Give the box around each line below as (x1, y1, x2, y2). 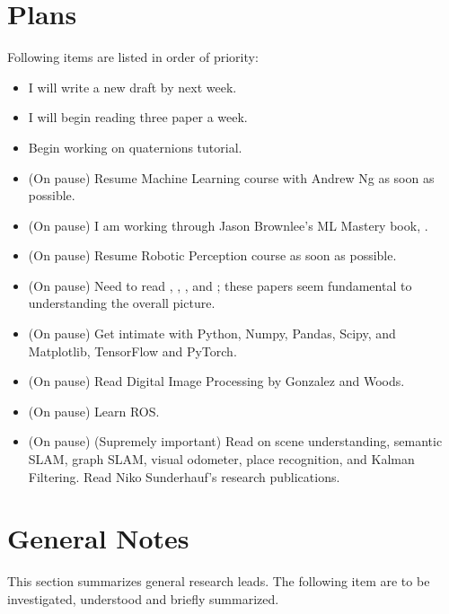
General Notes (7, 520, 189, 557)
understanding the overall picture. (28, 294, 216, 312)
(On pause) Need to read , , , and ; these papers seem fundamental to (28, 276, 412, 294)
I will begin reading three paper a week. (28, 108, 248, 127)
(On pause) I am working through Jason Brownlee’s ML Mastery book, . (28, 215, 428, 234)
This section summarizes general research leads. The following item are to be (7, 572, 430, 591)
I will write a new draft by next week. (28, 77, 237, 96)
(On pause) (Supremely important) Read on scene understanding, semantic (28, 432, 443, 451)
